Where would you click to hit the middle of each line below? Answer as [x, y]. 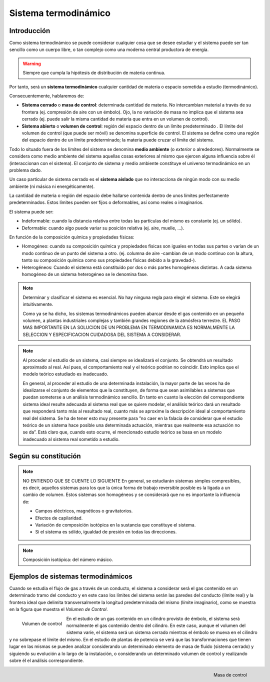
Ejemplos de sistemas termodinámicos [71, 576]
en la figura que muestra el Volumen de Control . [58, 609]
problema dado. [25, 170]
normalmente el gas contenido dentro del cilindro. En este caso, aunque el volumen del [156, 625]
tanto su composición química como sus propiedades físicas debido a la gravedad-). [109, 260]
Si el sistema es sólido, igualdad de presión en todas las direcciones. [106, 532]
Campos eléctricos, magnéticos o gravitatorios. [84, 511]
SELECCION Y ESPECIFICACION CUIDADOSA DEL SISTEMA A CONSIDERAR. [102, 334]
